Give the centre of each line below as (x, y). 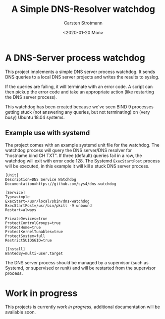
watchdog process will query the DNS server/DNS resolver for (69, 150)
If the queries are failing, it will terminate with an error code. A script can (79, 86)
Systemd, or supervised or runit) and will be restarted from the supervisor (81, 268)
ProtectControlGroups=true (33, 223)
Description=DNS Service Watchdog (41, 179)
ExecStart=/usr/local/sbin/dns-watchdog (48, 201)
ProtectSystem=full (25, 236)
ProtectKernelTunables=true (34, 232)
